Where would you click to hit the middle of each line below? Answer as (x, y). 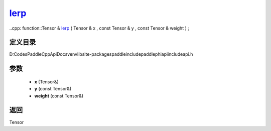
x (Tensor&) (46, 82)
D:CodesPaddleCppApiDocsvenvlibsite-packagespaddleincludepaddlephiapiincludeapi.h (101, 54)
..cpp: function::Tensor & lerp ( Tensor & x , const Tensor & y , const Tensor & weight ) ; (99, 28)
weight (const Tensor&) (59, 96)
